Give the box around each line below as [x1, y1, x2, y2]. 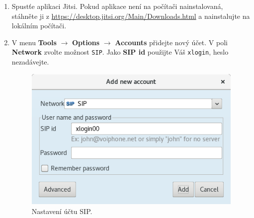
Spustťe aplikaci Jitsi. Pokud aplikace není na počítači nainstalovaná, [11, 1, 223, 11]
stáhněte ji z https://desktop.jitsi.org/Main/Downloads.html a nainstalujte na [11, 10, 250, 21]
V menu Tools [11, 37, 57, 47]
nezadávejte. [11, 57, 49, 67]
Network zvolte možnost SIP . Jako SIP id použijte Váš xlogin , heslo [11, 47, 229, 57]
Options [72, 37, 100, 47]
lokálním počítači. [11, 20, 67, 31]
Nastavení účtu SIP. [31, 206, 92, 216]
